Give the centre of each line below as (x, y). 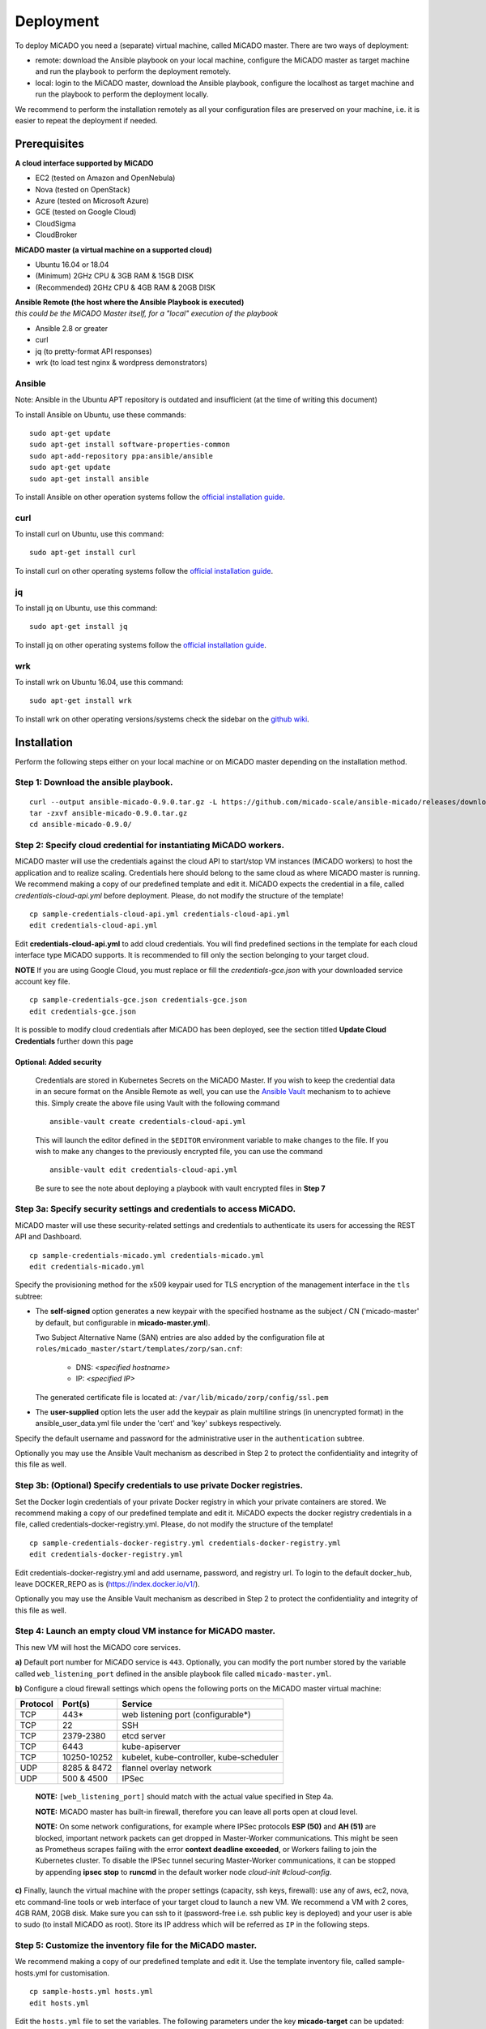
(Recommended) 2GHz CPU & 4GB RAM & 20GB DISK (126, 287)
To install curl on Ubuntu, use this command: (90, 534)
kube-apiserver (151, 1747)
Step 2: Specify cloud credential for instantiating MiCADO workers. (150, 846)
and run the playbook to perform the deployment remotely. (133, 71)
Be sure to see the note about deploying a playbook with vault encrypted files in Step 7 (180, 1188)
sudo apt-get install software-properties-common (130, 445)
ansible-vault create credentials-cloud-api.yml (148, 1122)
